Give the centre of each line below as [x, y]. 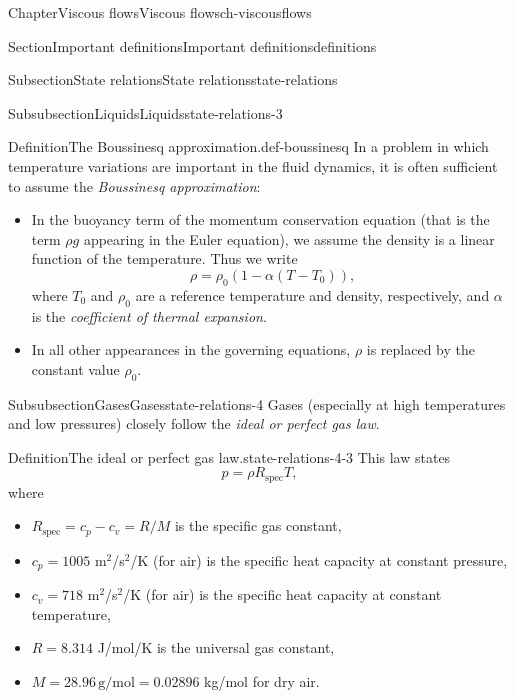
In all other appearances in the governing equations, [191, 349]
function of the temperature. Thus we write [164, 258]
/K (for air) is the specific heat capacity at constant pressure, [319, 559]
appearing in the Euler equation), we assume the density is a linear [289, 238]
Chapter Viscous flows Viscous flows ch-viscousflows [160, 12]
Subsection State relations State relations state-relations [173, 79]
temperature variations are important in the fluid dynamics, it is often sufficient [253, 165]
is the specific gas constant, [258, 525]
